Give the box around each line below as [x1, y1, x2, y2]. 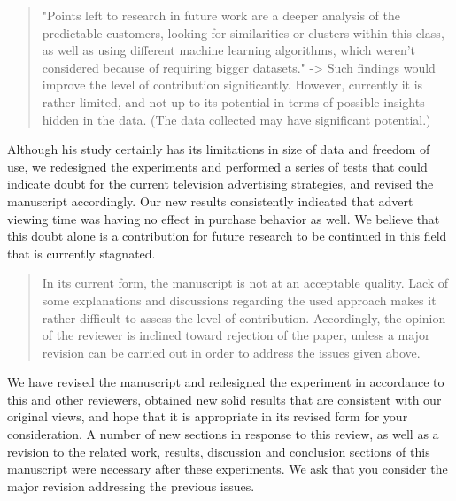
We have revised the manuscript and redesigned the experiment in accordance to [7, 373, 444, 391]
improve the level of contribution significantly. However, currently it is [42, 75, 423, 94]
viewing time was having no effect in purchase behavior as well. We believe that [7, 209, 440, 227]
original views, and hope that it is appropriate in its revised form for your [7, 407, 408, 426]
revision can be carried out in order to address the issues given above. [42, 343, 421, 361]
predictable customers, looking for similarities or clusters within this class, [42, 23, 444, 42]
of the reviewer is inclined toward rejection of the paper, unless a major [42, 326, 430, 344]
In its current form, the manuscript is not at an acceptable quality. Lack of [42, 274, 449, 292]
